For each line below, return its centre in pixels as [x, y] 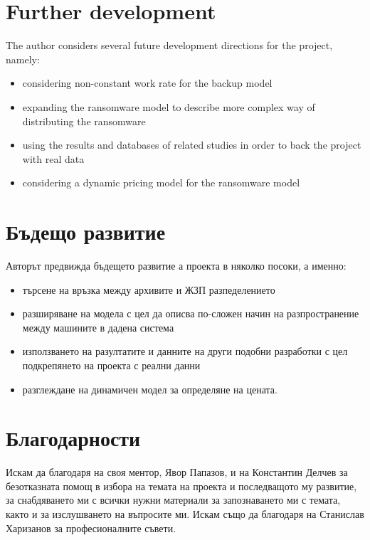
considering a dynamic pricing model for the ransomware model [161, 182]
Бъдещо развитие [86, 232]
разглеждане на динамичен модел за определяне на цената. [150, 389]
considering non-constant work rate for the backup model [147, 83]
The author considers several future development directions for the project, [169, 45]
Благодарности [73, 438]
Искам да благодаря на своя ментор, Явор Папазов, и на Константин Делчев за [177, 472]
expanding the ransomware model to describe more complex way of [169, 106]
